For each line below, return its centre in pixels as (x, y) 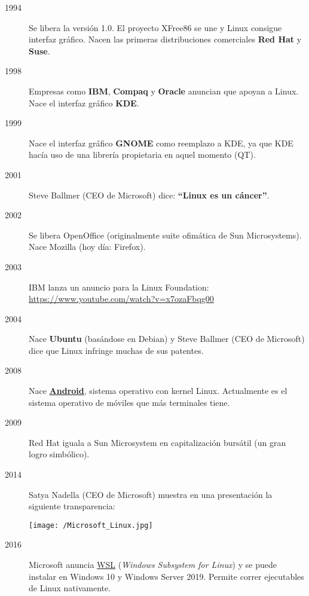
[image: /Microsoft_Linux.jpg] (91, 525)
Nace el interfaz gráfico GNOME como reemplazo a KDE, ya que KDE (161, 143)
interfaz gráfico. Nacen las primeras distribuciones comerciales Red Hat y (165, 39)
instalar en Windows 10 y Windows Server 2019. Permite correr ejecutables (166, 576)
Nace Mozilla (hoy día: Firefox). (87, 247)
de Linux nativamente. (70, 588)
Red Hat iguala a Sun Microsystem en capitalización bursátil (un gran (157, 442)
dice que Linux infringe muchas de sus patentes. (116, 350)
